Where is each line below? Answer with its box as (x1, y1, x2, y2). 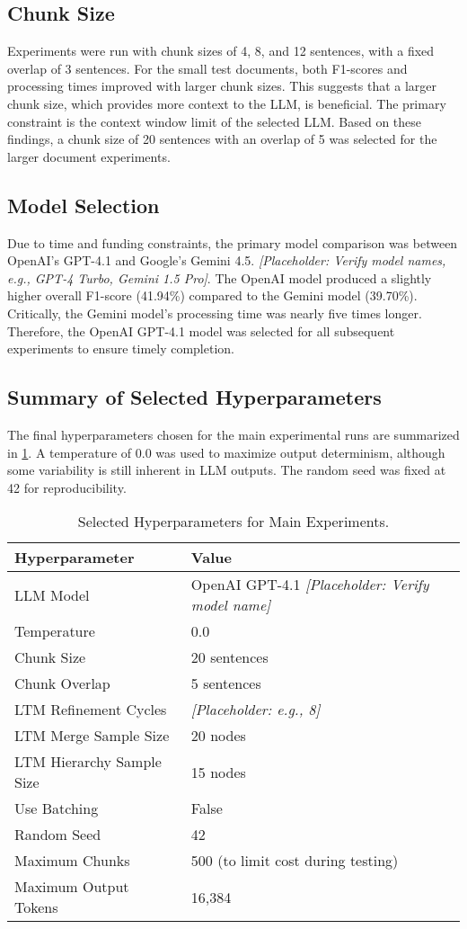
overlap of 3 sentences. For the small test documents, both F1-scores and (7, 58, 408, 77)
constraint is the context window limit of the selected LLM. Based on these (7, 112, 422, 130)
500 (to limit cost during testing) (190, 850, 399, 871)
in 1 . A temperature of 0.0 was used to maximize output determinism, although (7, 442, 445, 461)
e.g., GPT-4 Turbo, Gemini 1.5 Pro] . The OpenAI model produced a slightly (7, 268, 432, 287)
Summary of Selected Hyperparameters (7, 383, 382, 411)
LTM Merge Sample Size (14, 725, 170, 746)
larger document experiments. (7, 147, 171, 165)
